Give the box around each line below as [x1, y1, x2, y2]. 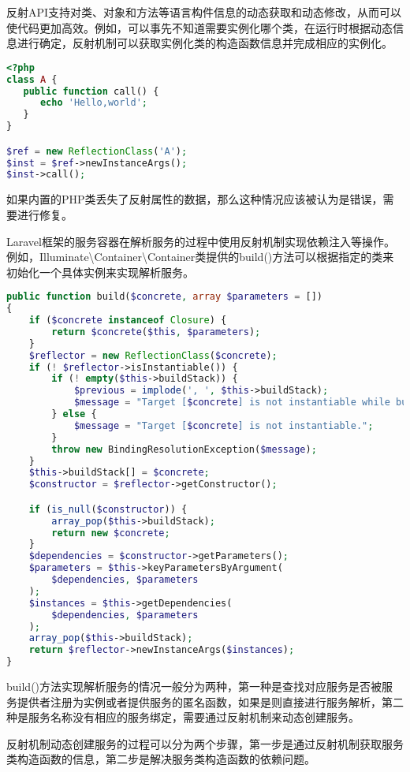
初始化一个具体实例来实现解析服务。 [6, 263, 194, 280]
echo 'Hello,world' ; [39, 97, 148, 109]
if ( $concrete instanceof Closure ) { [28, 315, 227, 326]
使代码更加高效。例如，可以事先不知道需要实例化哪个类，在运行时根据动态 [6, 19, 393, 35]
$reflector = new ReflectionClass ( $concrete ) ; [28, 349, 278, 361]
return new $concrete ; [51, 527, 170, 539]
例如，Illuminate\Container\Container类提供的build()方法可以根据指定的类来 [6, 248, 394, 265]
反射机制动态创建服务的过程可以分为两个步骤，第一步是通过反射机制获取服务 [6, 735, 404, 751]
